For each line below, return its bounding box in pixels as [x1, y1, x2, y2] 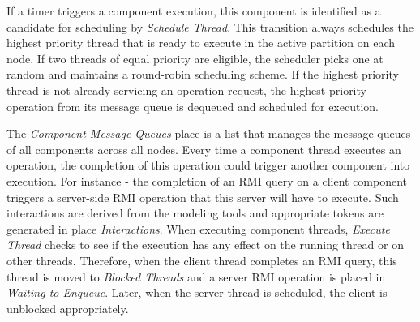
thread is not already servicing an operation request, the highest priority [6, 81, 366, 98]
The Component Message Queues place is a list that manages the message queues [6, 125, 411, 142]
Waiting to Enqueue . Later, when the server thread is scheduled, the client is [6, 284, 388, 301]
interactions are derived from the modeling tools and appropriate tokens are [6, 204, 384, 221]
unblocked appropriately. [6, 299, 129, 316]
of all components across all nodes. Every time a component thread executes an [6, 140, 401, 157]
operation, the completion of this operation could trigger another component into [6, 157, 410, 174]
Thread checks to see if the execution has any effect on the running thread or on [6, 236, 404, 253]
